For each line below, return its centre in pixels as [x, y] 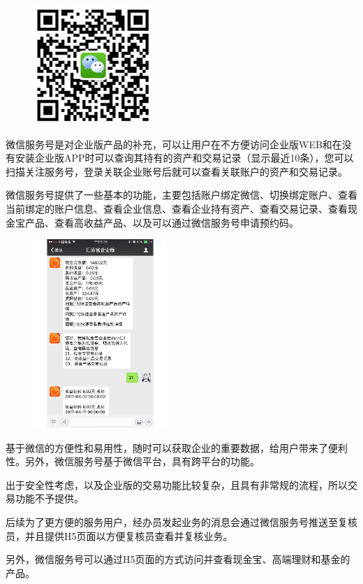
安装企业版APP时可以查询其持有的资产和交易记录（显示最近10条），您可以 [184, 158]
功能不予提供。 [49, 498]
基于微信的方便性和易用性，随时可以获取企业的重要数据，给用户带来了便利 [177, 447]
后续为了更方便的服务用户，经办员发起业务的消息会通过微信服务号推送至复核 [181, 522]
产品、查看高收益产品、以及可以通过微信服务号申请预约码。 [162, 222]
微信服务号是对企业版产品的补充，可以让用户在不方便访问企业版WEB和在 [174, 144]
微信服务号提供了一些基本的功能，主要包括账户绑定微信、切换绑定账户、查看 [181, 195]
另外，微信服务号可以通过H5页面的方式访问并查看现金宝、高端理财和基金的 [178, 559]
